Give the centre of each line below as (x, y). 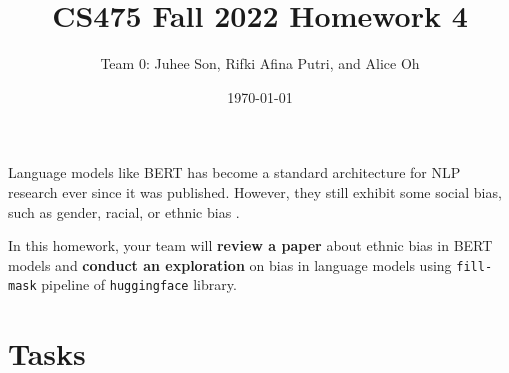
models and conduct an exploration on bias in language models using (230, 264)
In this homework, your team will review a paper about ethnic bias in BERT (250, 245)
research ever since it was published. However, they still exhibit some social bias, (255, 191)
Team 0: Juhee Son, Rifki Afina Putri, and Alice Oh (260, 63)
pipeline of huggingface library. (139, 284)
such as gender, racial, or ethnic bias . (124, 211)
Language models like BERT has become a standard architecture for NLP (234, 172)
